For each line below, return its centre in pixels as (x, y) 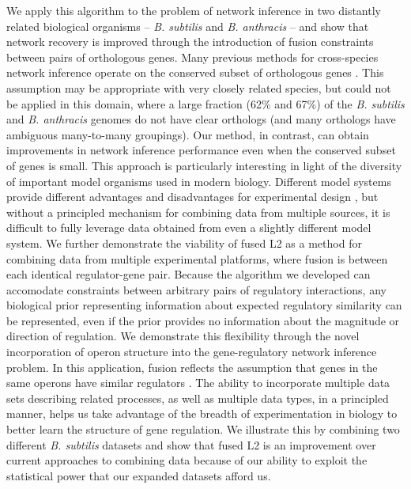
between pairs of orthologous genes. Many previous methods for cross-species (192, 57)
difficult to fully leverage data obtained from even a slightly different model (189, 227)
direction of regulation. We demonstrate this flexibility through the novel (183, 336)
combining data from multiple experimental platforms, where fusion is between (197, 258)
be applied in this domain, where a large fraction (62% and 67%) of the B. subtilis (205, 103)
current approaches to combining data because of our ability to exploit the (187, 460)
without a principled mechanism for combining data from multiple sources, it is (198, 212)
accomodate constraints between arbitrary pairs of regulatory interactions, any (196, 289)
